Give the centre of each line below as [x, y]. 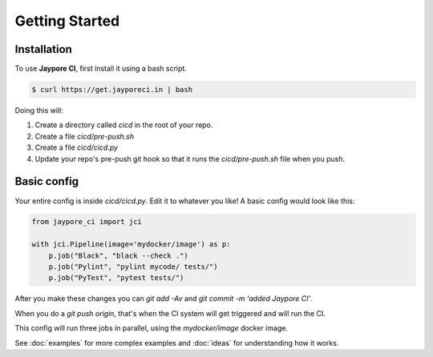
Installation [43, 49]
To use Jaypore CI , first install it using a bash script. [101, 69]
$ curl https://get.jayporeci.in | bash [112, 90]
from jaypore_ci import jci [87, 222]
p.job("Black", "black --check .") [118, 255]
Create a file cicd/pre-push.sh [85, 136]
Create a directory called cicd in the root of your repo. [124, 125]
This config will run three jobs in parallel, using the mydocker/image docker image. [152, 328]
